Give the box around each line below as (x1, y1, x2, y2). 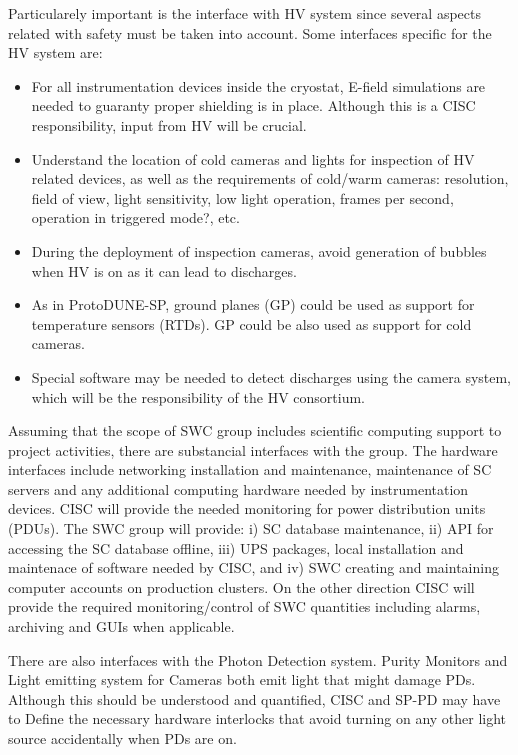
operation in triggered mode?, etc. (31, 207, 240, 228)
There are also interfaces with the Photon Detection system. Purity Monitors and (8, 649, 508, 670)
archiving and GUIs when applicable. (8, 616, 235, 637)
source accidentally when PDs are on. (8, 728, 237, 748)
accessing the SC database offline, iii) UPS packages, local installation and (8, 537, 464, 558)
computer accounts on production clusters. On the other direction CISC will (8, 576, 475, 597)
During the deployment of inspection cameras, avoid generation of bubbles (31, 240, 487, 261)
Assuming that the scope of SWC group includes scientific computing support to (8, 420, 502, 441)
